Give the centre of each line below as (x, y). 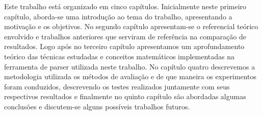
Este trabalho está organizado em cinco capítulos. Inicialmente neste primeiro (125, 6)
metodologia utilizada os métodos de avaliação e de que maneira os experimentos (130, 76)
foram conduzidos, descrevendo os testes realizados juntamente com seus (117, 86)
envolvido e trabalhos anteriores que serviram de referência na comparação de (125, 36)
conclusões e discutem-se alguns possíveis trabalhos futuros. (97, 106)
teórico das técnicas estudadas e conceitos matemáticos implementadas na (119, 56)
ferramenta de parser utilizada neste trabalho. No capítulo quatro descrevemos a (130, 66)
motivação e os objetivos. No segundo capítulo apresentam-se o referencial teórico (131, 26)
